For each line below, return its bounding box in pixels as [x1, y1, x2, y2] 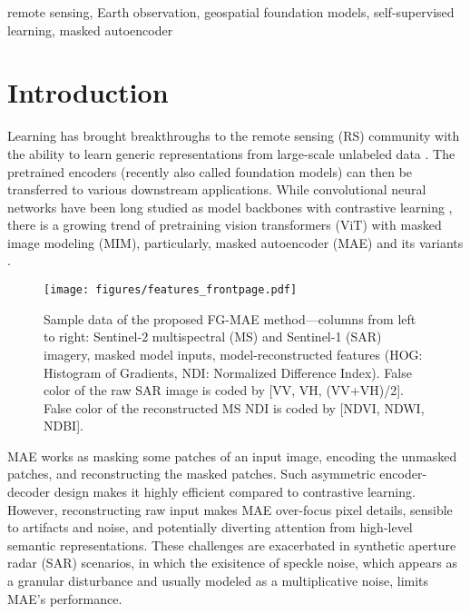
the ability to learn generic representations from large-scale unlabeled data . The [7, 144, 455, 163]
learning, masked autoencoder [7, 20, 173, 39]
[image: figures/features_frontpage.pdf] [44, 283, 298, 297]
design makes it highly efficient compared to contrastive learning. [54, 482, 416, 501]
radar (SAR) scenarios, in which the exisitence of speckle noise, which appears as [7, 553, 457, 572]
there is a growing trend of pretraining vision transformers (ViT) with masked [7, 215, 442, 234]
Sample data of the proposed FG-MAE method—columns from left [44, 309, 416, 328]
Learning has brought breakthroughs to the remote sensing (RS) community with [7, 126, 460, 145]
